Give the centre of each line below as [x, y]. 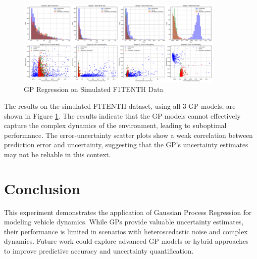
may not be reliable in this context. [57, 154]
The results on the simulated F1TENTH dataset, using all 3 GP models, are [120, 106]
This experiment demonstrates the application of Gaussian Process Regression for [128, 212]
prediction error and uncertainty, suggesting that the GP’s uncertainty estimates [126, 145]
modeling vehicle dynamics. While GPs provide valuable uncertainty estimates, [124, 222]
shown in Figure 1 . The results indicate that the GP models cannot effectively [123, 115]
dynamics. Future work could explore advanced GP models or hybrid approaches [126, 241]
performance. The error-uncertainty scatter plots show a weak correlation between [128, 135]
